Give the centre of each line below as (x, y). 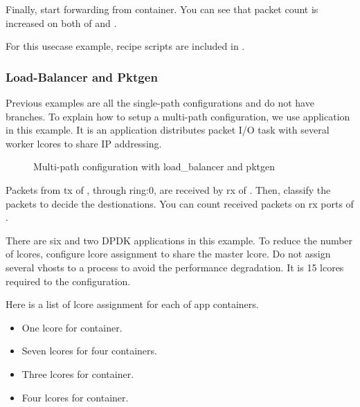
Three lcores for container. (78, 373)
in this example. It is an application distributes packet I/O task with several (168, 130)
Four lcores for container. (75, 397)
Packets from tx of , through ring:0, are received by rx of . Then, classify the (168, 189)
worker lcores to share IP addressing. (84, 143)
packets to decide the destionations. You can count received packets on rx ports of (180, 203)
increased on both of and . (61, 22)
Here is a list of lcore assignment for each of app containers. (132, 304)
